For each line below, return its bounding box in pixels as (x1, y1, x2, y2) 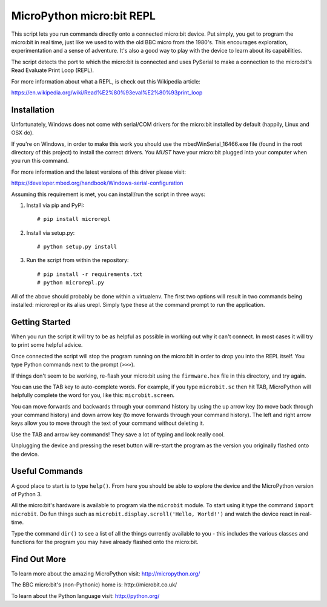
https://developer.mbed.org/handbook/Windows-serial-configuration (11, 179, 183, 187)
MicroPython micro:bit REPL (11, 9, 156, 22)
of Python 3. (11, 490, 42, 497)
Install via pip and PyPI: (26, 202, 85, 209)
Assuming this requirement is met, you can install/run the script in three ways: (11, 191, 206, 198)
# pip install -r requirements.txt (37, 271, 143, 278)
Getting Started (11, 317, 71, 327)
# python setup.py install (37, 243, 117, 251)
